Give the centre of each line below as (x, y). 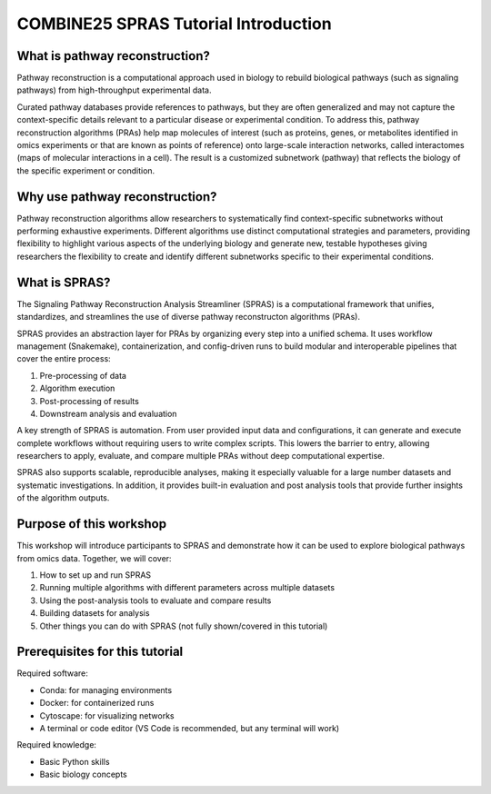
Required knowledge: (57, 745)
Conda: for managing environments (106, 690)
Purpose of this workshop (92, 524)
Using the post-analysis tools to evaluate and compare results (155, 600)
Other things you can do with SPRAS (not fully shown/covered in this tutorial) (184, 626)
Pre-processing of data (83, 375)
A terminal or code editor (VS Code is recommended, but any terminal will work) (190, 728)
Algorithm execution (77, 388)
